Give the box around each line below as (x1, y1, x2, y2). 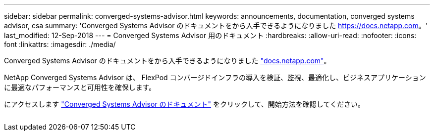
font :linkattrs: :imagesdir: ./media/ (4, 40, 116, 48)
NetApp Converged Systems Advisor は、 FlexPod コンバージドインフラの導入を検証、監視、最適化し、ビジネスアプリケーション (4, 73, 426, 82)
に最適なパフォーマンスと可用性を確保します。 (4, 83, 156, 91)
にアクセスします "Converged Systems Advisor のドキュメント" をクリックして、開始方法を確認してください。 (4, 100, 365, 108)
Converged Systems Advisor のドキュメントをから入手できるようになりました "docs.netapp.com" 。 (4, 56, 331, 65)
